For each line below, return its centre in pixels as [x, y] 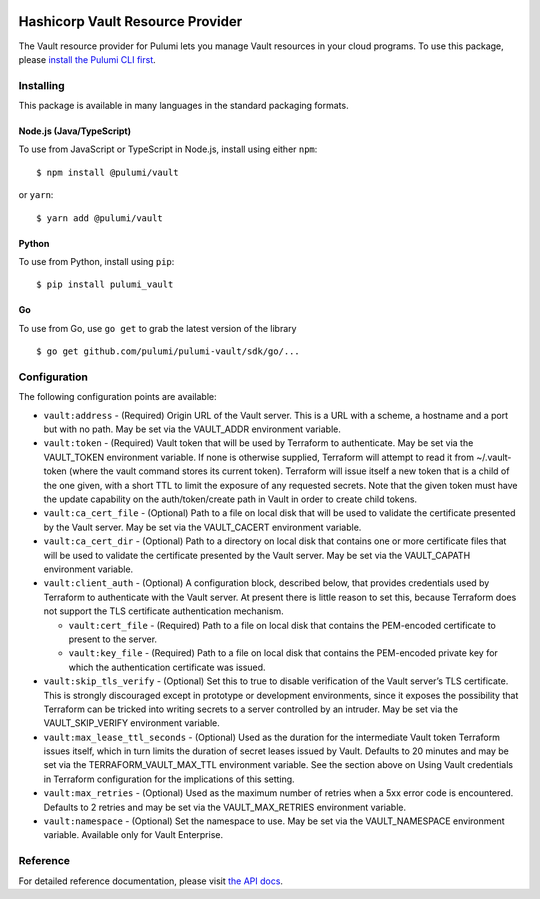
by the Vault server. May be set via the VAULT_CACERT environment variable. [202, 527]
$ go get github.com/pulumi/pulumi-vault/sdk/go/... [168, 351]
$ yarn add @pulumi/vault [100, 218]
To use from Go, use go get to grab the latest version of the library [157, 328]
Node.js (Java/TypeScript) [75, 131]
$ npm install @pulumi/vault [107, 172]
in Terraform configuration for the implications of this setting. [169, 779]
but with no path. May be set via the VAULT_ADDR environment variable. [192, 429]
